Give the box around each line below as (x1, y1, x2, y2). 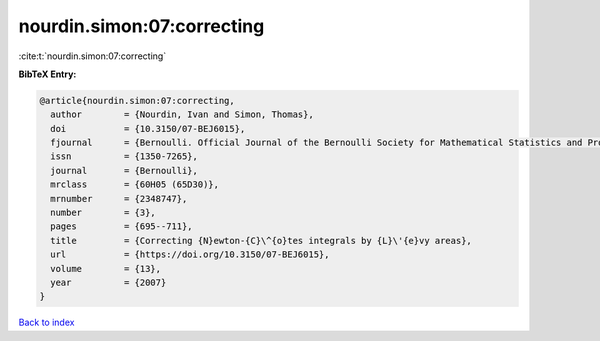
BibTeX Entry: (18, 68, 77, 80)
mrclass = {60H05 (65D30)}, (50, 179, 220, 190)
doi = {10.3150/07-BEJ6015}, (50, 123, 246, 134)
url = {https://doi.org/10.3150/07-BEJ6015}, (50, 249, 330, 260)
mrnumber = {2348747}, (50, 193, 188, 204)
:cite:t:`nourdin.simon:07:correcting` (18, 50, 167, 62)
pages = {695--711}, (50, 221, 194, 232)
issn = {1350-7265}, (50, 151, 199, 162)
